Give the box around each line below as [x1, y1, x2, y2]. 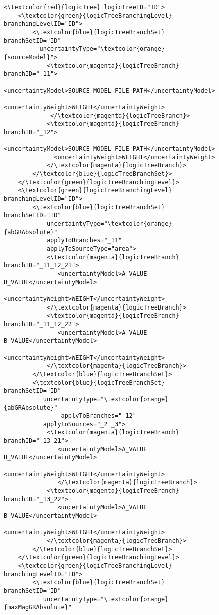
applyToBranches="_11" [46, 237, 122, 244]
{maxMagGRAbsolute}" [4, 604, 72, 611]
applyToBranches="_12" [61, 412, 136, 420]
